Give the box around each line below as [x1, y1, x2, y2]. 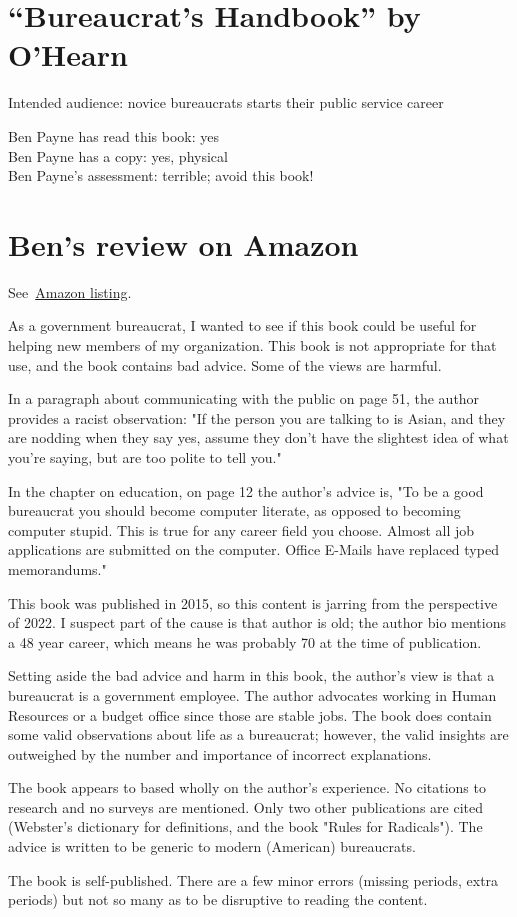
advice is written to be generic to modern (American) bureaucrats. [8, 836, 416, 857]
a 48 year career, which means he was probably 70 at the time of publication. [8, 631, 482, 652]
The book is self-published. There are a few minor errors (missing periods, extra [8, 869, 499, 890]
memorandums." [8, 558, 107, 579]
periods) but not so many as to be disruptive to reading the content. [8, 889, 428, 910]
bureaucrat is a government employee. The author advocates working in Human [8, 684, 497, 705]
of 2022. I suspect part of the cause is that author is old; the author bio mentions [8, 612, 506, 633]
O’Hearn [8, 34, 128, 75]
